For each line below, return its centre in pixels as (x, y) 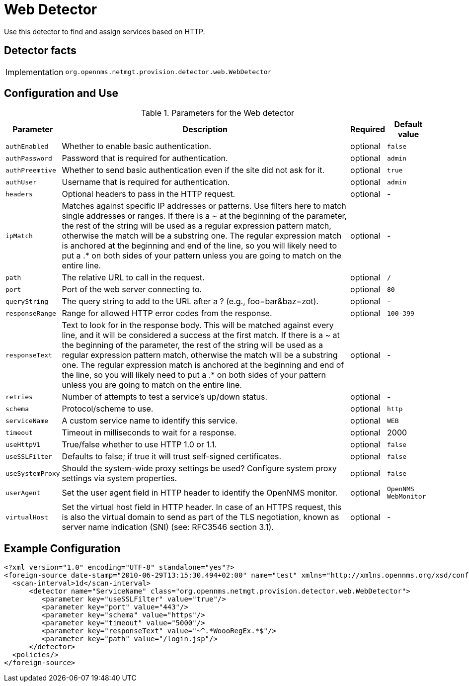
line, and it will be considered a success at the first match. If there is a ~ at (201, 335)
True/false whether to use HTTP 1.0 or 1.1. (139, 445)
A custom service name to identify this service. (150, 421)
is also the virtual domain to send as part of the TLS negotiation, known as (200, 517)
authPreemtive (31, 170)
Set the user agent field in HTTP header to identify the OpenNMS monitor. (200, 493)
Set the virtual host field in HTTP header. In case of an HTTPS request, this (202, 507)
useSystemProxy (33, 473)
